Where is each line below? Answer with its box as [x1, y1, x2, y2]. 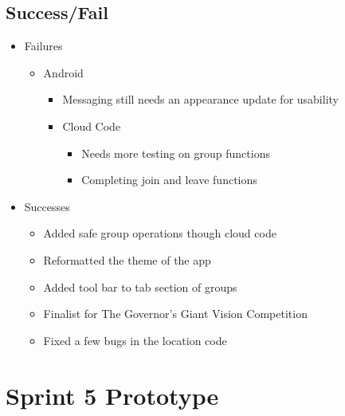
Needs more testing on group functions [81, 144, 270, 161]
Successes [24, 198, 70, 214]
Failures [24, 37, 63, 54]
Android [43, 64, 84, 80]
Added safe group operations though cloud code [43, 225, 276, 241]
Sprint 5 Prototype [6, 379, 219, 411]
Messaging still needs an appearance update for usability [62, 91, 339, 108]
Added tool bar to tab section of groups [43, 278, 237, 295]
